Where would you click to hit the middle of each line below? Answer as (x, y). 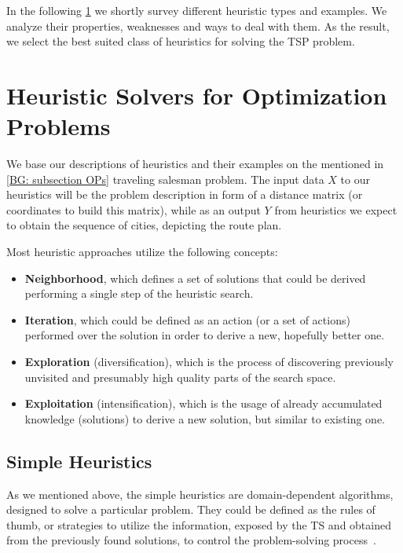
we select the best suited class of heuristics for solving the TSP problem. (181, 41)
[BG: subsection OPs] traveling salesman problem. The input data (165, 179)
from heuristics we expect (336, 209)
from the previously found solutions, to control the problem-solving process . (191, 540)
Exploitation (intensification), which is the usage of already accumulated (203, 403)
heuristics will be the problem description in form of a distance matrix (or (185, 194)
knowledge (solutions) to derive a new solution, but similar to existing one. (205, 418)
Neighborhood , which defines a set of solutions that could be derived (195, 278)
